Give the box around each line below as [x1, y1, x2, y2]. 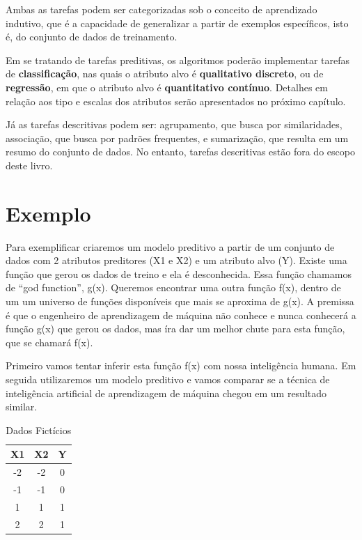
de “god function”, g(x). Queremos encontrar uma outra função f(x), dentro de [6, 280, 341, 295]
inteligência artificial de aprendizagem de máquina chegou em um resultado [6, 385, 327, 400]
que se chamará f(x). [6, 334, 93, 349]
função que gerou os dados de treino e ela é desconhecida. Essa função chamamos [6, 266, 352, 281]
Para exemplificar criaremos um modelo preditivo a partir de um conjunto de [6, 239, 335, 254]
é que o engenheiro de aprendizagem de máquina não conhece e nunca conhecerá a [6, 307, 356, 322]
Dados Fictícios [6, 422, 72, 437]
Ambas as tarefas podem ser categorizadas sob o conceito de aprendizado [6, 2, 317, 16]
